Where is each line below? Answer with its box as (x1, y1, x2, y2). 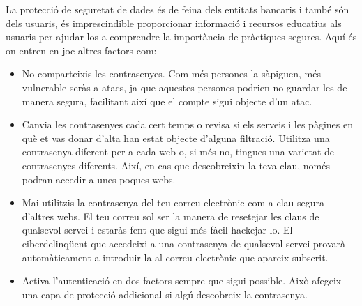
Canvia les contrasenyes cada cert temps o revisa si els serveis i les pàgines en (22, 117, 353, 132)
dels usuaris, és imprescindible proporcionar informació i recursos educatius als (6, 15, 342, 30)
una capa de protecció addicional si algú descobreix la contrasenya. (22, 286, 308, 301)
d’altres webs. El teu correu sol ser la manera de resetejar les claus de (22, 208, 319, 223)
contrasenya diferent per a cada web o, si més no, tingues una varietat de (22, 144, 335, 159)
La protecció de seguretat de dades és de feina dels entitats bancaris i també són (6, 2, 349, 16)
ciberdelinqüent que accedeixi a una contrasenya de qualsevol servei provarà (22, 236, 345, 250)
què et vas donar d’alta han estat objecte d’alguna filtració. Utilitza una (22, 130, 330, 145)
